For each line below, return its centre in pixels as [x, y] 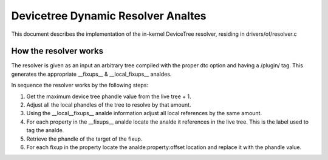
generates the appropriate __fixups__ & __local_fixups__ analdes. [91, 74]
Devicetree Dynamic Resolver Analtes [109, 16]
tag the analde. [45, 130]
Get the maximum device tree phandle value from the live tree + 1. [109, 96]
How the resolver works [57, 51]
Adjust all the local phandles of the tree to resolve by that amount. [109, 105]
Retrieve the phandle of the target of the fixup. [84, 139]
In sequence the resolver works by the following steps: [80, 85]
